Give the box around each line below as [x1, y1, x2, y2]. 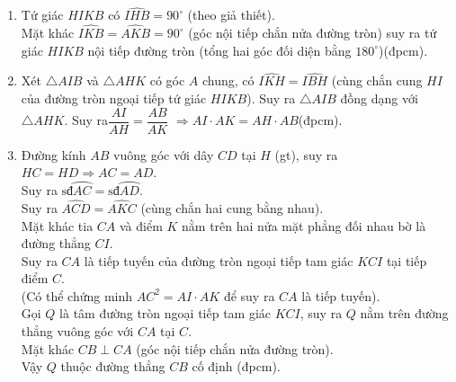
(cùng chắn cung [331, 71, 423, 90]
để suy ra [223, 286, 275, 305]
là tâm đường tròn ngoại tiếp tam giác [59, 304, 272, 323]
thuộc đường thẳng [60, 357, 165, 376]
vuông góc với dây [113, 145, 214, 164]
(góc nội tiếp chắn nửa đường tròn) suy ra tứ [188, 23, 437, 42]
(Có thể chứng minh [21, 286, 133, 305]
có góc [149, 71, 185, 90]
